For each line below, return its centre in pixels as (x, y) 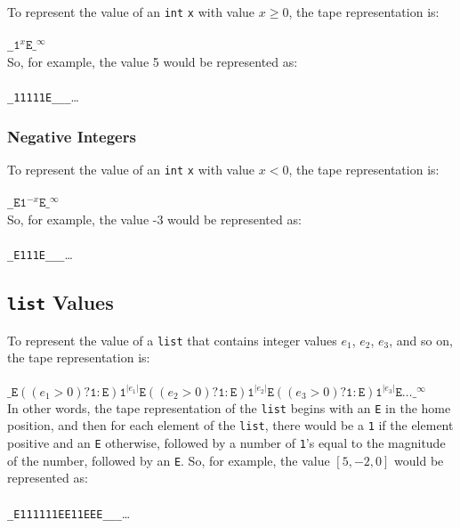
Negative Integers (72, 136)
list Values (61, 302)
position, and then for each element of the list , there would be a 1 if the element (230, 425)
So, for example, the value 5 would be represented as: (153, 61)
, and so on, (421, 340)
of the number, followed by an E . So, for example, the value (169, 460)
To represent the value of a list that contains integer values (172, 340)
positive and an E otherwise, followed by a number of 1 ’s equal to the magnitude (226, 443)
